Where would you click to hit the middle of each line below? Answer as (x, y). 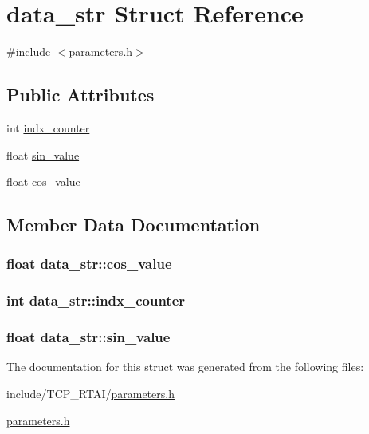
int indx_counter (48, 127)
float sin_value (43, 154)
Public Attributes (80, 95)
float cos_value (43, 181)
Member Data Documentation (133, 225)
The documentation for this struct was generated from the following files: (185, 367)
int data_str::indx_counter (96, 300)
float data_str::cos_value (89, 264)
